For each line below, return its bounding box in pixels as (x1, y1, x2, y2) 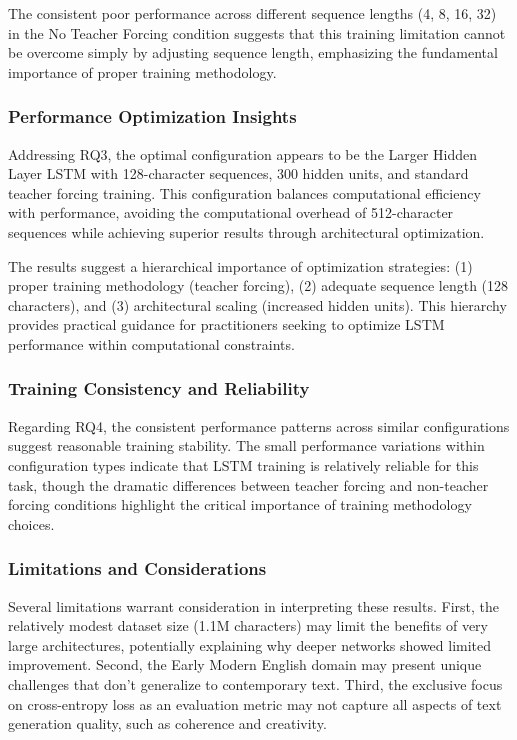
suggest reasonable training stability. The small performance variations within (8, 435, 485, 456)
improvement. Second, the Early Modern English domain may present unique (8, 654, 482, 675)
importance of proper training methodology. (8, 61, 277, 82)
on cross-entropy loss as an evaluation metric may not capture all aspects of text (8, 693, 502, 714)
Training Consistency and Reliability (8, 376, 310, 401)
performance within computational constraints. (8, 333, 295, 354)
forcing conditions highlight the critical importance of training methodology (8, 494, 472, 515)
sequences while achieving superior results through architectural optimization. (8, 221, 485, 242)
